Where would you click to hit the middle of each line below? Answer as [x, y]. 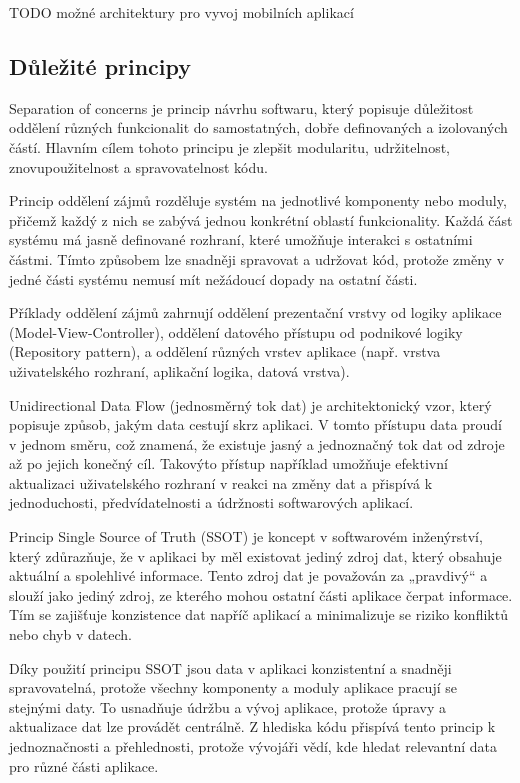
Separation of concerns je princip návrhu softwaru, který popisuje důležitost [241, 107]
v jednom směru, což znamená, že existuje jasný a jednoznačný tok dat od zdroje [257, 443]
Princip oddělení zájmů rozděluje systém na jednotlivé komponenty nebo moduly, [258, 200]
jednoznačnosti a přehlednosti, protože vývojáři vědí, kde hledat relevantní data [253, 746]
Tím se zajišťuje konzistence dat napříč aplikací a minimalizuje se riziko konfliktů [258, 614]
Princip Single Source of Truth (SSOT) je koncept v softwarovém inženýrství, [246, 536]
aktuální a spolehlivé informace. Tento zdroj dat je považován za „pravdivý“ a [248, 575]
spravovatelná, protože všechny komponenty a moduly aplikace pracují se [233, 687]
